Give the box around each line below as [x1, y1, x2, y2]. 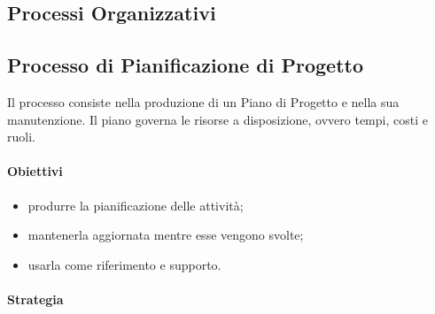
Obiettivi [7, 162, 63, 180]
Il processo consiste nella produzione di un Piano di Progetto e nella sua [7, 92, 400, 111]
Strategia [7, 289, 64, 308]
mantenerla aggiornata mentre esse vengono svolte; [27, 226, 304, 244]
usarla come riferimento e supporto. [27, 255, 221, 273]
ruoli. [7, 127, 35, 146]
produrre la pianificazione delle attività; [27, 195, 244, 214]
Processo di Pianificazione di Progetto [7, 51, 364, 79]
